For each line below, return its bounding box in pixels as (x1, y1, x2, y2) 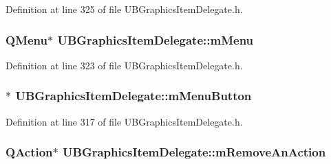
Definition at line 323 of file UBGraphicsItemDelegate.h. (6, 58, 243, 72)
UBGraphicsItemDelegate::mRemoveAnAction (63, 143, 326, 161)
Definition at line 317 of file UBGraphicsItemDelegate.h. (6, 114, 243, 128)
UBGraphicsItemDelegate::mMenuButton (15, 87, 252, 104)
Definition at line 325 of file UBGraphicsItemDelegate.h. (6, 2, 243, 16)
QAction (6, 143, 53, 161)
